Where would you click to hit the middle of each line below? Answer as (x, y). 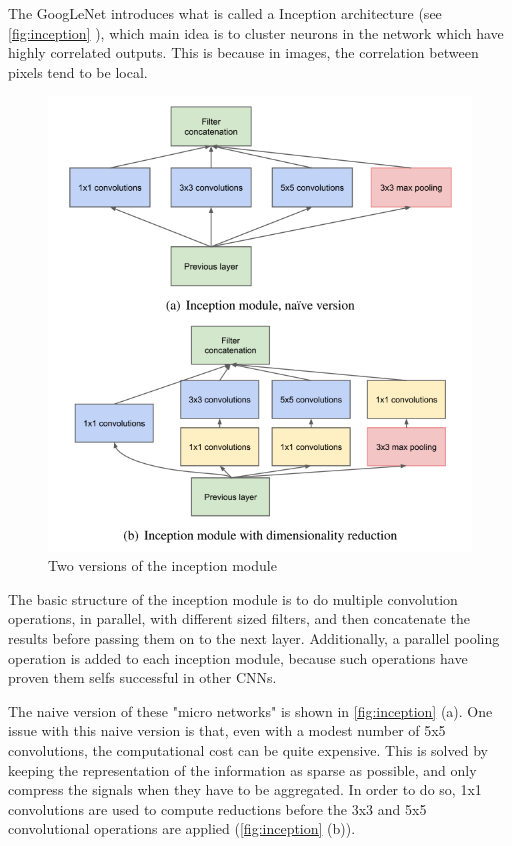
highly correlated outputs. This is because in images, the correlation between (243, 52)
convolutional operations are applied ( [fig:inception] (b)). (182, 828)
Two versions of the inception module (162, 565)
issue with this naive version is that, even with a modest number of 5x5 (227, 730)
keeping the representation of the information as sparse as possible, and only (242, 769)
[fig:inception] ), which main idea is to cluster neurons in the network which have (256, 32)
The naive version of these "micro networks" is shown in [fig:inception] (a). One (250, 710)
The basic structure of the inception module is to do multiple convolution (233, 598)
